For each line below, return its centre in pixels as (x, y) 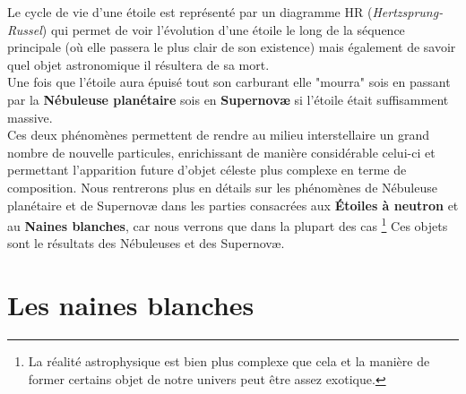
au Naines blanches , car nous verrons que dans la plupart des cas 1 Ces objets (228, 224)
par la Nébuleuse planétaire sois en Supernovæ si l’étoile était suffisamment (228, 99)
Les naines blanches (131, 305)
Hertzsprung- (408, 12)
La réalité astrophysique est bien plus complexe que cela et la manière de (229, 361)
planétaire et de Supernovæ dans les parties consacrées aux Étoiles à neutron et (233, 205)
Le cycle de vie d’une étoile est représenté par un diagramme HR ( (190, 12)
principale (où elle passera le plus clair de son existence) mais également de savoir (232, 47)
